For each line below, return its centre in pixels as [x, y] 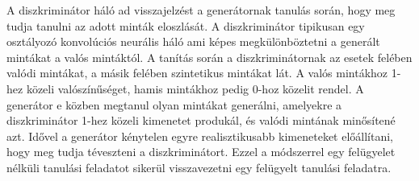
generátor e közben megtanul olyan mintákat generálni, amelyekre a [174, 104]
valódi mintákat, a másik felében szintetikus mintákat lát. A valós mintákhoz [197, 73]
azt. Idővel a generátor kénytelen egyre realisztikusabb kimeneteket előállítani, [200, 136]
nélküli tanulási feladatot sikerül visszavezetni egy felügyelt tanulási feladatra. [199, 167]
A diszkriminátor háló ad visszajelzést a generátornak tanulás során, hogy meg [201, 10]
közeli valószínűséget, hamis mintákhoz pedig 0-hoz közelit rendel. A [195, 88]
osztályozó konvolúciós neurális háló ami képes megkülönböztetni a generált [193, 41]
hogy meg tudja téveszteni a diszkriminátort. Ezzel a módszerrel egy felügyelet [201, 152]
